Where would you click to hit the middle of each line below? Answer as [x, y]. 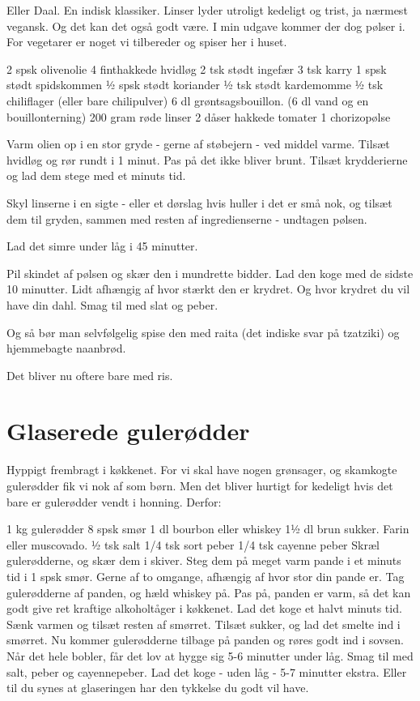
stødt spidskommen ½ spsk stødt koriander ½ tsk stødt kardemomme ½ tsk [195, 85]
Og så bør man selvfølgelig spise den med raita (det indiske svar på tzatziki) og [203, 332]
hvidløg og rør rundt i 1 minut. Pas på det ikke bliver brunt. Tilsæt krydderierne [207, 159]
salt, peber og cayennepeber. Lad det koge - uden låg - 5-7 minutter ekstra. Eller [207, 671]
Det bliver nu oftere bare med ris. [90, 375]
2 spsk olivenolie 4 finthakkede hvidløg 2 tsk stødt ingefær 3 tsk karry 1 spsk [197, 68]
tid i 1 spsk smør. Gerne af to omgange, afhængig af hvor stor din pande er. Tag [206, 576]
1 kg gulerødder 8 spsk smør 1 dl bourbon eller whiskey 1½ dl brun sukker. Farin [208, 529]
